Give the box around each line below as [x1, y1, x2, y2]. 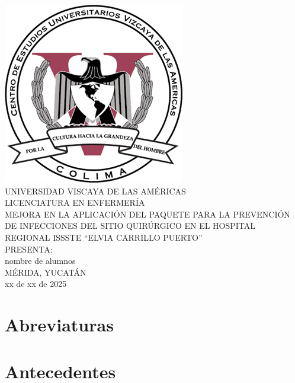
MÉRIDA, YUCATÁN [5, 266, 86, 278]
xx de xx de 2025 [5, 277, 67, 290]
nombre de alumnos [5, 254, 76, 267]
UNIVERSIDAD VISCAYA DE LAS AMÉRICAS [5, 184, 186, 197]
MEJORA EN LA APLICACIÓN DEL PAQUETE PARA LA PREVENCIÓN [5, 208, 290, 220]
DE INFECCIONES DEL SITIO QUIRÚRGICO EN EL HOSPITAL [5, 219, 256, 232]
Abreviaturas [5, 312, 114, 337]
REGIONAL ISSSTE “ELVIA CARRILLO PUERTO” [5, 231, 203, 243]
